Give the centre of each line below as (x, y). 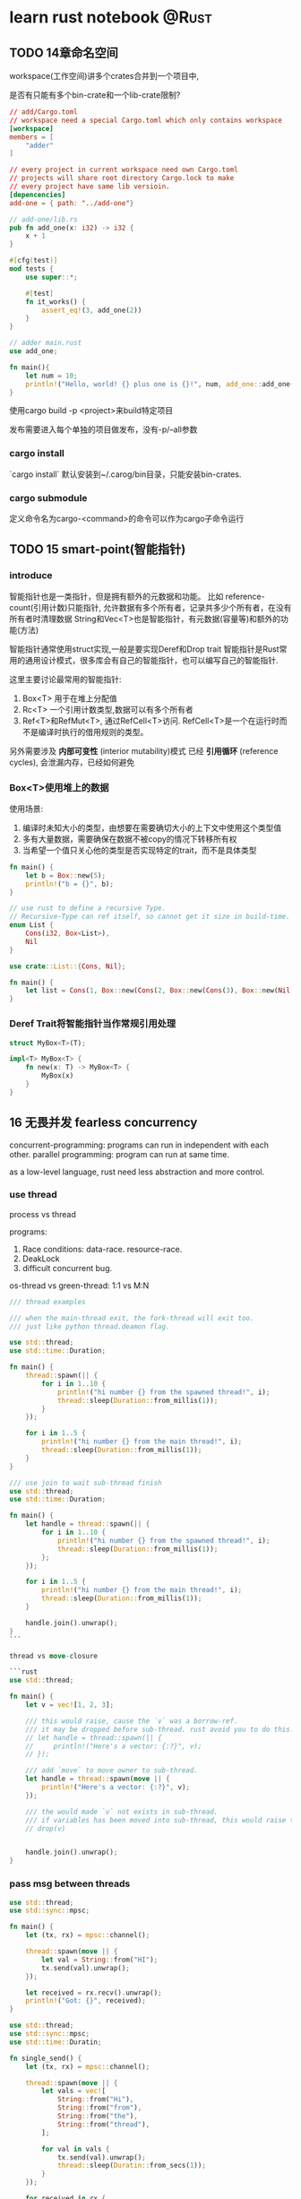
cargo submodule (48, 498)
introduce (31, 576)
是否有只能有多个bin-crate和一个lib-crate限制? (95, 95)
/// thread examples (48, 1302)
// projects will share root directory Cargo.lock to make (122, 178)
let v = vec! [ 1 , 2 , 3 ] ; (70, 1705)
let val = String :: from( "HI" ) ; (100, 1960)
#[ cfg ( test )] (34, 261)
